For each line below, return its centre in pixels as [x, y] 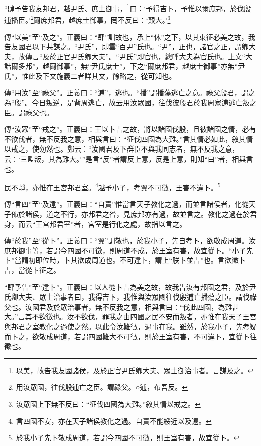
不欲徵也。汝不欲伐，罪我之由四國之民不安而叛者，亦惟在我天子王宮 [144, 316]
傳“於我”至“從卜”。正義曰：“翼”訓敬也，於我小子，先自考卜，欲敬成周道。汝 [130, 241]
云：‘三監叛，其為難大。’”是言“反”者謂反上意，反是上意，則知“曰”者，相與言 [129, 159]
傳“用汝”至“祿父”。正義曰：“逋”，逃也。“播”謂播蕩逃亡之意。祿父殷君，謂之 [130, 93]
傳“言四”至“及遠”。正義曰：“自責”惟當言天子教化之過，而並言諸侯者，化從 [126, 204]
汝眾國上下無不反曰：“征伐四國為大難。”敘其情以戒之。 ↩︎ [108, 404]
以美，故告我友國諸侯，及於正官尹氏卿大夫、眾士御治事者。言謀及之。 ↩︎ [135, 370]
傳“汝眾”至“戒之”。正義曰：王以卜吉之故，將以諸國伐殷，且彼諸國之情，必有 [130, 129]
